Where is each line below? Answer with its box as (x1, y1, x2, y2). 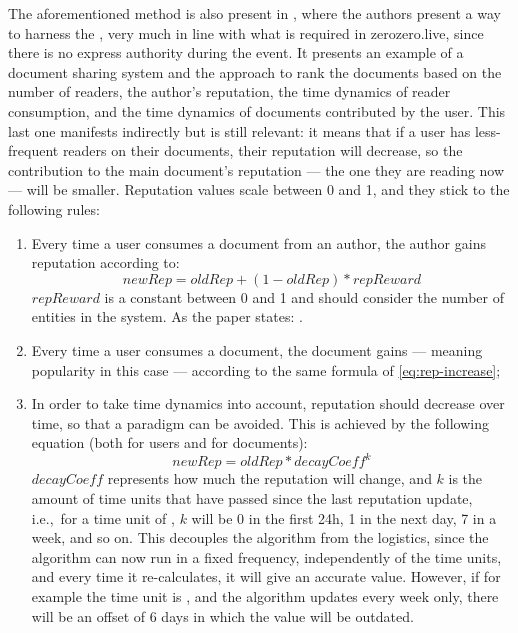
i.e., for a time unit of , (31, 507, 175, 528)
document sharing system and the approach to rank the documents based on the (8, 61, 502, 82)
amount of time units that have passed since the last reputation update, (31, 487, 473, 508)
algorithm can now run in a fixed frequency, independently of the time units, (31, 546, 502, 567)
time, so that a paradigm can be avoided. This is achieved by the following (31, 412, 489, 433)
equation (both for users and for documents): (31, 432, 308, 453)
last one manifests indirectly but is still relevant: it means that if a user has (8, 120, 471, 141)
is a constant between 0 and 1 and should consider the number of (104, 286, 504, 307)
